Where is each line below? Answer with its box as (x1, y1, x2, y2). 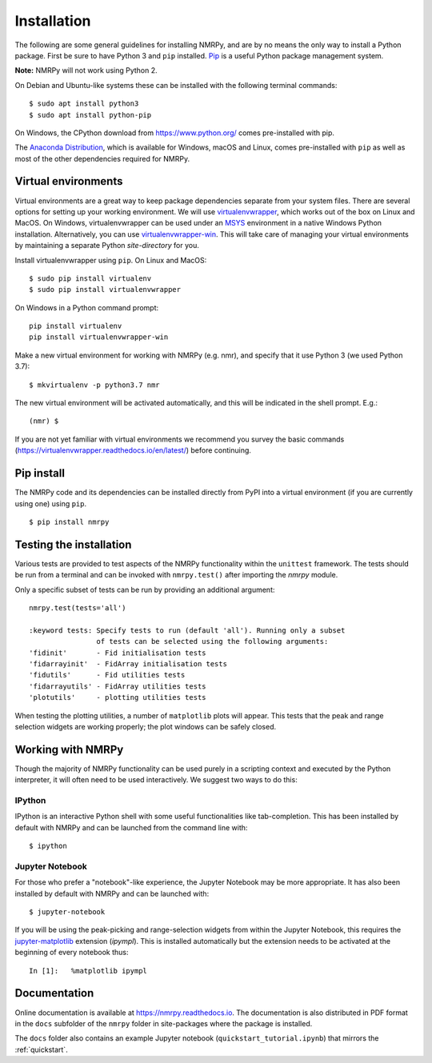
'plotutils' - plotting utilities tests (29, 693, 207, 702)
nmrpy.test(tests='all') (29, 603, 126, 612)
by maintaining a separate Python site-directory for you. (14, 241, 200, 250)
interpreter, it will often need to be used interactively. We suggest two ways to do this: (14, 775, 298, 785)
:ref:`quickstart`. (14, 1045, 68, 1054)
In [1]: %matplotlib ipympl (29, 966, 148, 975)
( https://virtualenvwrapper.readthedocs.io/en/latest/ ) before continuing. (14, 446, 252, 455)
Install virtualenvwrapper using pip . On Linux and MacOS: (14, 255, 207, 265)
